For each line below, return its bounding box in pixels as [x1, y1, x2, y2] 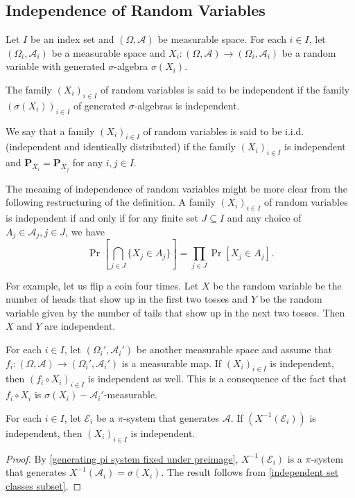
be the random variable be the [213, 278, 342, 292]
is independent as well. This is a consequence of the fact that [87, 371, 347, 386]
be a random [282, 45, 336, 60]
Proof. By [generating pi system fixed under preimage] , [6, 451, 239, 465]
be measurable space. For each [157, 32, 286, 46]
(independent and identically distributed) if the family [6, 139, 236, 154]
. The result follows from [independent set [161, 465, 339, 479]
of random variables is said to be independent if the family [101, 82, 349, 96]
